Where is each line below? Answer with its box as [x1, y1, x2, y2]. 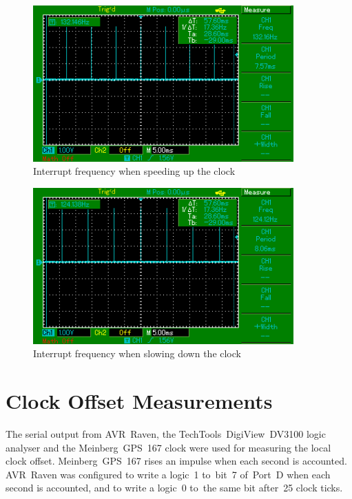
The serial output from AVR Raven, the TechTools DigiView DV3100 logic [6, 427, 326, 440]
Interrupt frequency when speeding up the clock [33, 164, 236, 178]
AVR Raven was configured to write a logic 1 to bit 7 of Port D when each [6, 467, 331, 481]
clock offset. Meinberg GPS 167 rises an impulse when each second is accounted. [6, 454, 347, 468]
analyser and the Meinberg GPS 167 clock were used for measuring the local [6, 440, 331, 454]
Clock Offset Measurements [6, 387, 273, 415]
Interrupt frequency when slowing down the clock [33, 346, 241, 361]
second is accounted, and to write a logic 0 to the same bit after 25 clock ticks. [6, 480, 343, 495]
